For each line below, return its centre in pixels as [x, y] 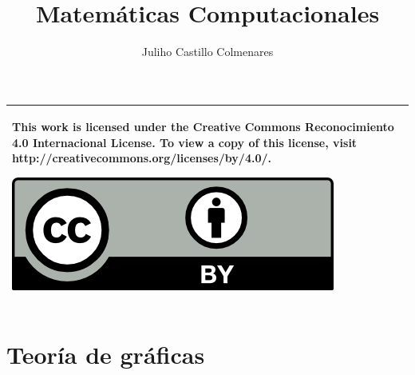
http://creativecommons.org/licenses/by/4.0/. [142, 158]
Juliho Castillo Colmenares [207, 52]
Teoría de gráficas [106, 355]
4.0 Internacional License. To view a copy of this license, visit [185, 142]
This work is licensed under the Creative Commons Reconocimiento [203, 127]
